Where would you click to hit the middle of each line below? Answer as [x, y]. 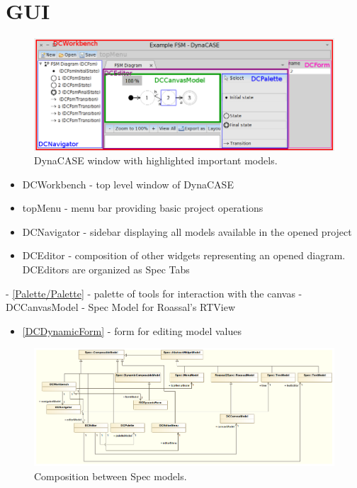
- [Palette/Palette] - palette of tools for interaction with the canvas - [154, 293]
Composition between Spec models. [110, 476]
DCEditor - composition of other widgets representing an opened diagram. [184, 255]
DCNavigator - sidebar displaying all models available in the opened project [187, 231]
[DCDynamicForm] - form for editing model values [132, 330]
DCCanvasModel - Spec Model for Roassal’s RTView [121, 307]
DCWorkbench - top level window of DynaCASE [128, 184]
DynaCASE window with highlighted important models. [156, 160]
